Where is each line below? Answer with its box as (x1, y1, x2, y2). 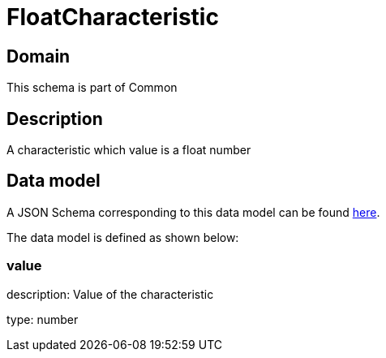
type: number (6, 312, 79, 326)
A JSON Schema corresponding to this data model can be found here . (6, 205, 380, 219)
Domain (6, 45, 71, 67)
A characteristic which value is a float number (6, 143, 251, 157)
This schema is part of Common (6, 80, 178, 95)
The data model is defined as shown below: (6, 230, 239, 244)
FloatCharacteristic (6, 3, 219, 31)
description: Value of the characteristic (6, 287, 214, 301)
